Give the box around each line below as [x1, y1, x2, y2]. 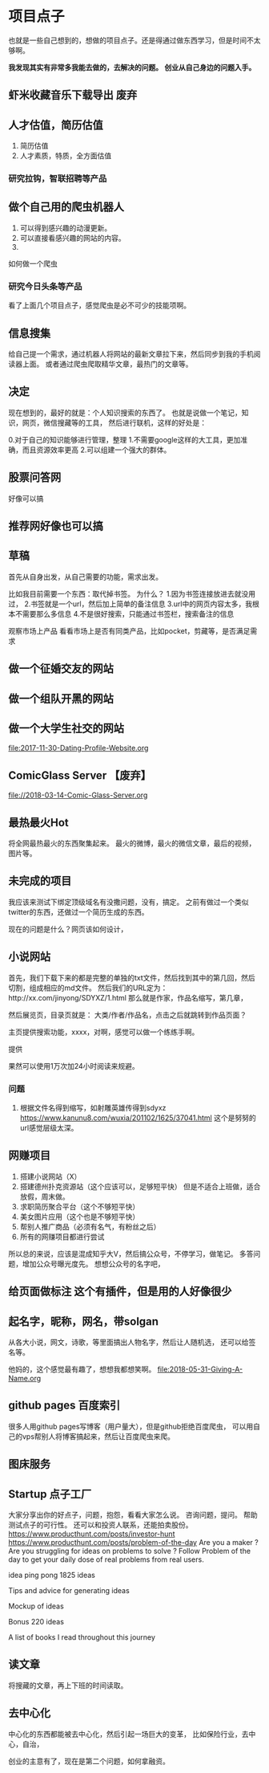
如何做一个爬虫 [8, 259, 58, 268]
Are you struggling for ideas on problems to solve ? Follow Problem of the [8, 1546, 251, 1555]
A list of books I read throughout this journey [8, 1632, 156, 1642]
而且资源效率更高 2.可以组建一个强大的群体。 [22, 445, 171, 454]
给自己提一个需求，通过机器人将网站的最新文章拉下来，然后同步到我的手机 [8, 348, 254, 358]
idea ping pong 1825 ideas [8, 1570, 96, 1579]
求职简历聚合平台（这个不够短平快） [19, 1201, 140, 1211]
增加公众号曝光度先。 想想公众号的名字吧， [22, 1258, 165, 1269]
